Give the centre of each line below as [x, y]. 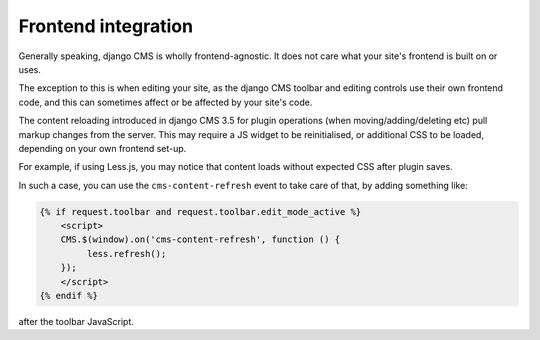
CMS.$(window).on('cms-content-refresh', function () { [200, 239]
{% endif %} [69, 295]
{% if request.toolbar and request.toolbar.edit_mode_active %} [200, 211]
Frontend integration [106, 26]
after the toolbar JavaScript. [76, 321]
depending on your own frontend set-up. [102, 148]
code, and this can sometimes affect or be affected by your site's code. [165, 102]
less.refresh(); [126, 253]
